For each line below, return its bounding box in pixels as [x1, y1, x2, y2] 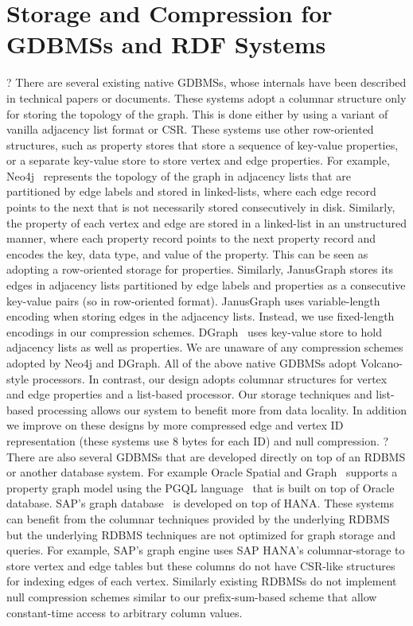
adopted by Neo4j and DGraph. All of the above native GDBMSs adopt [6, 355, 357, 371]
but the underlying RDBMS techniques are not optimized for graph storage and [6, 526, 396, 542]
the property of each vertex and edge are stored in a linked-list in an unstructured [6, 214, 407, 231]
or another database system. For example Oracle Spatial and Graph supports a [6, 464, 398, 480]
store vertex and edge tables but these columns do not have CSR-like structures [6, 557, 395, 574]
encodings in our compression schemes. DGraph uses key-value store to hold [6, 323, 382, 340]
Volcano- [360, 355, 403, 371]
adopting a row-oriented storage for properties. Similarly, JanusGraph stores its [6, 261, 394, 278]
